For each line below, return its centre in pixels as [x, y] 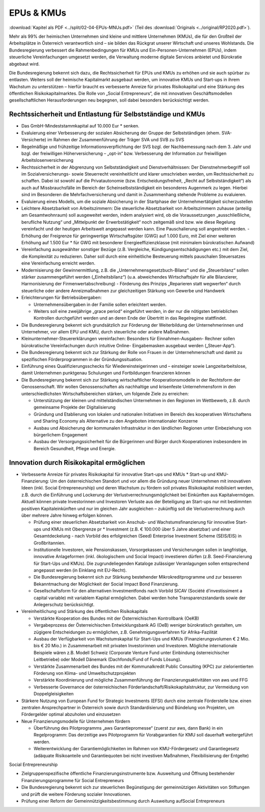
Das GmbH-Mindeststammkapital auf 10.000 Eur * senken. [80, 126]
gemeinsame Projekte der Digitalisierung [75, 407]
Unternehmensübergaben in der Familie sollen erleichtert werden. [100, 304]
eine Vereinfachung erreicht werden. [58, 263]
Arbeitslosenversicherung [47, 160]
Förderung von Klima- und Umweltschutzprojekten [85, 673]
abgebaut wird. [25, 64]
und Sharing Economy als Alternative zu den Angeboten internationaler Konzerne [116, 421]
